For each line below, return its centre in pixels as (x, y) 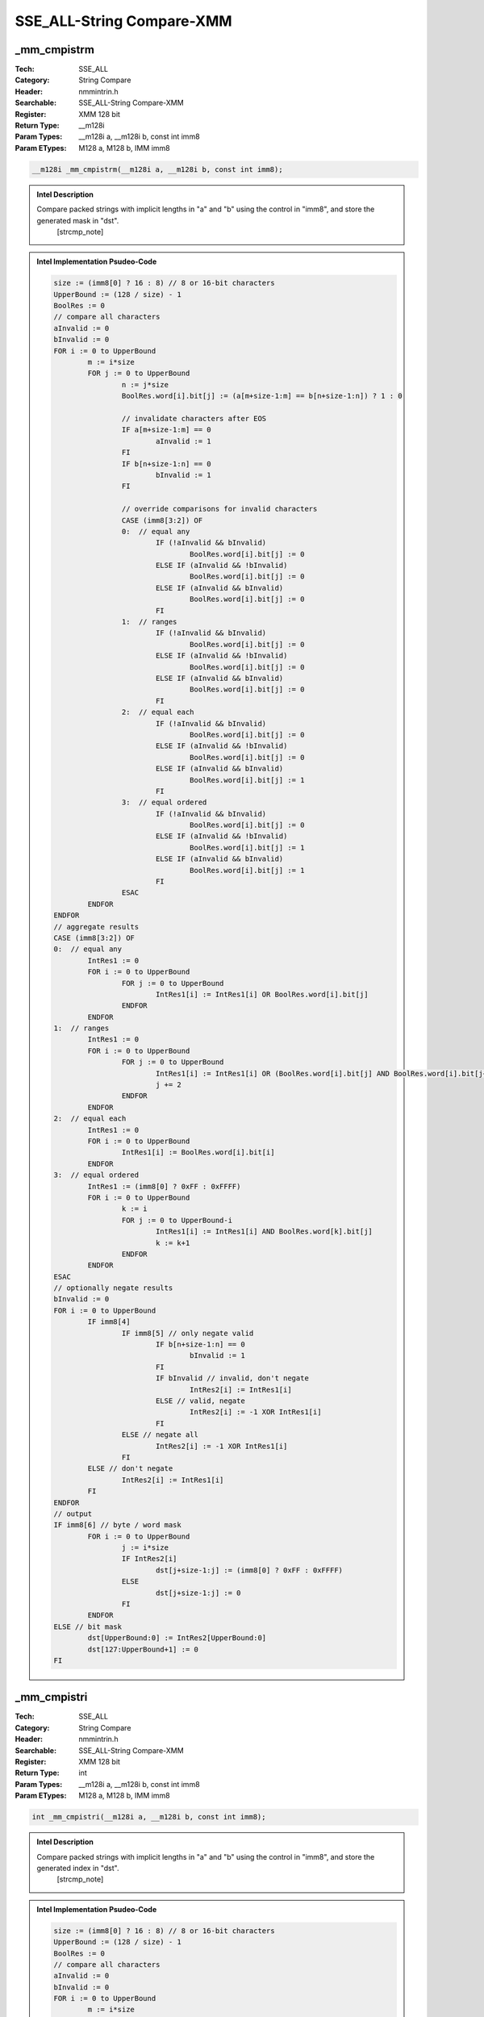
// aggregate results (96, 927)
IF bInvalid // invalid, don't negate (232, 1378)
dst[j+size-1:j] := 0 (198, 1593)
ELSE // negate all (160, 1435)
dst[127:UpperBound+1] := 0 (143, 1649)
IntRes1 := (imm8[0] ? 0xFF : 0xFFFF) (164, 1186)
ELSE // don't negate (130, 1469)
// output (73, 1514)
